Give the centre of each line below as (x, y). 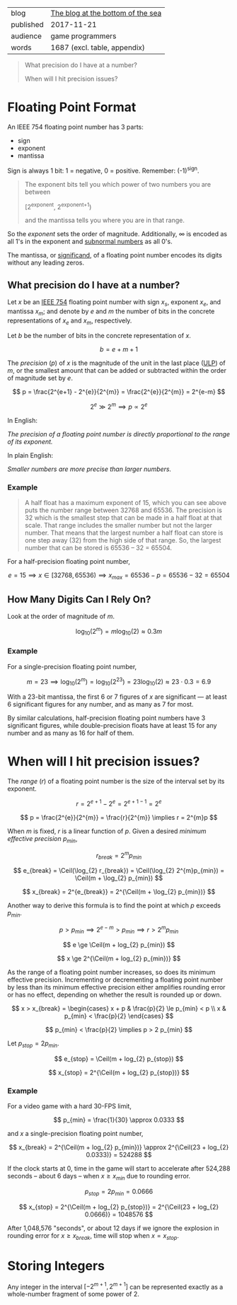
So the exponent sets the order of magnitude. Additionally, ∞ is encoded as (117, 234)
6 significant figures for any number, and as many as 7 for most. (100, 704)
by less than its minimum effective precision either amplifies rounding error (116, 987)
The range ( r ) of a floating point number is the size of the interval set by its (116, 782)
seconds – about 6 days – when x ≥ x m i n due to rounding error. (99, 1177)
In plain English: (30, 456)
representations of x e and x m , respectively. (70, 321)
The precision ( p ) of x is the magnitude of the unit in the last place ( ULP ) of (116, 363)
